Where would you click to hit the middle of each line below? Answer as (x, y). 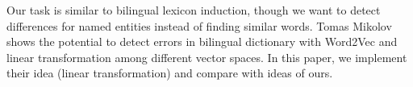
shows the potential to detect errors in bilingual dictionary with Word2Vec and (202, 41)
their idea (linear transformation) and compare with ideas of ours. (170, 73)
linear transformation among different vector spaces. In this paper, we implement (207, 57)
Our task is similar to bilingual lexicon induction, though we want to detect (194, 10)
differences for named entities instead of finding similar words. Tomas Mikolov (199, 25)
